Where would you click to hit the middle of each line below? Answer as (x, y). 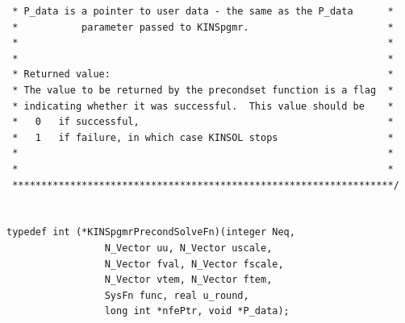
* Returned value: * (203, 75)
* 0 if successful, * (203, 122)
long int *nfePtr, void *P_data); (197, 311)
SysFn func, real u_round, (177, 295)
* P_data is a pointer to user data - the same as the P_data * (203, 11)
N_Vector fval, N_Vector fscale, (194, 264)
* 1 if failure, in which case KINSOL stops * (203, 137)
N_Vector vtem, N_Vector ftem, (188, 280)
